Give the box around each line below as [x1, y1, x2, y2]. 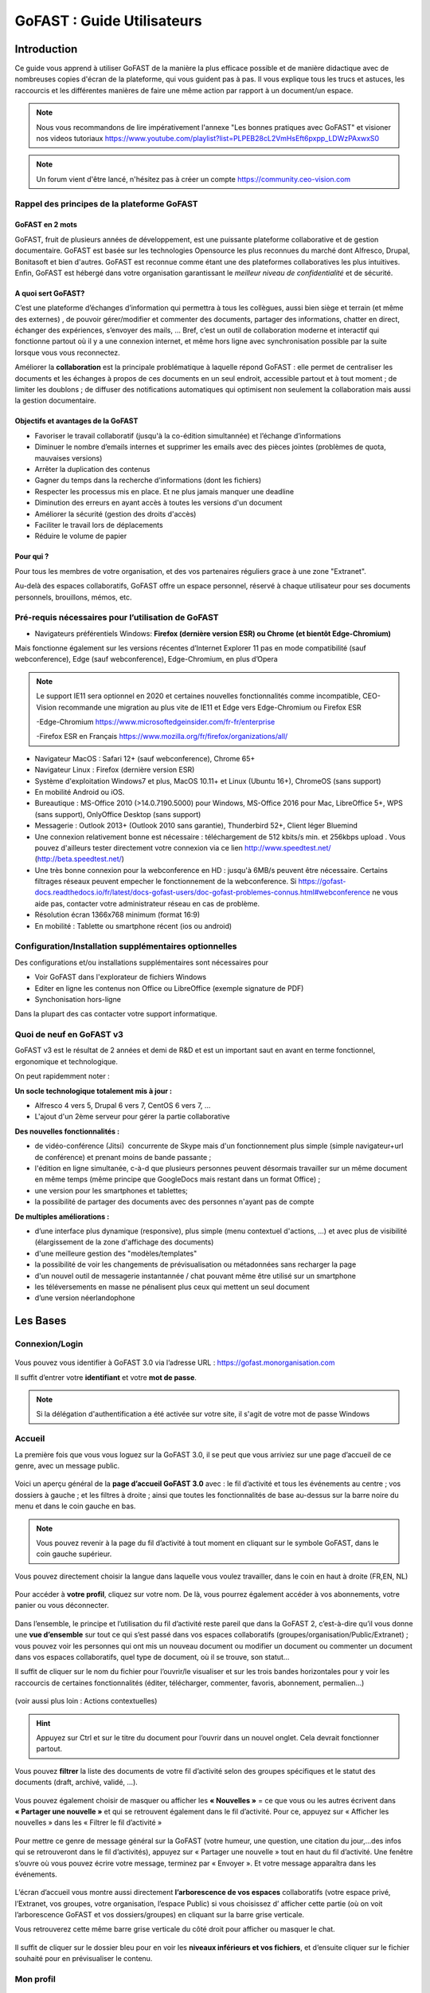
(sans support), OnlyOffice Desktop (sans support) [34, 809, 201, 819]
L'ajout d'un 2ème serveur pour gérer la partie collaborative [34, 1112, 230, 1122]
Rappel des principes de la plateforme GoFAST [14, 198, 198, 209]
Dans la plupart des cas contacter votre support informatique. [14, 1009, 218, 1019]
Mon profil [14, 1974, 56, 1985]
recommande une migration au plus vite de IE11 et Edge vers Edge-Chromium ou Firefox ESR [58, 702, 362, 712]
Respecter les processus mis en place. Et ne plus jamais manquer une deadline [34, 486, 295, 496]
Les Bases [14, 1314, 67, 1327]
